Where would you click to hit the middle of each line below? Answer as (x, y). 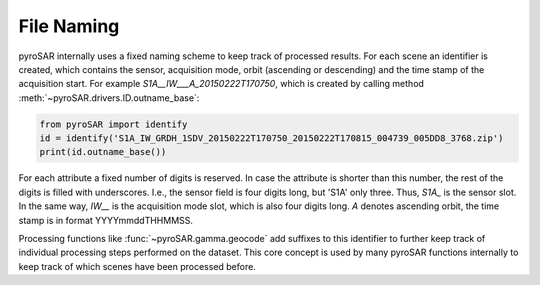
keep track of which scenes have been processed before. (137, 266)
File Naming (69, 26)
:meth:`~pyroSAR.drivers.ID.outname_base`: (109, 97)
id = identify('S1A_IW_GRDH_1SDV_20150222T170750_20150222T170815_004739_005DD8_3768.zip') (271, 138)
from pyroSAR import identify (113, 124)
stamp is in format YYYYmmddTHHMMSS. (106, 220)
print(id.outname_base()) (103, 152)
